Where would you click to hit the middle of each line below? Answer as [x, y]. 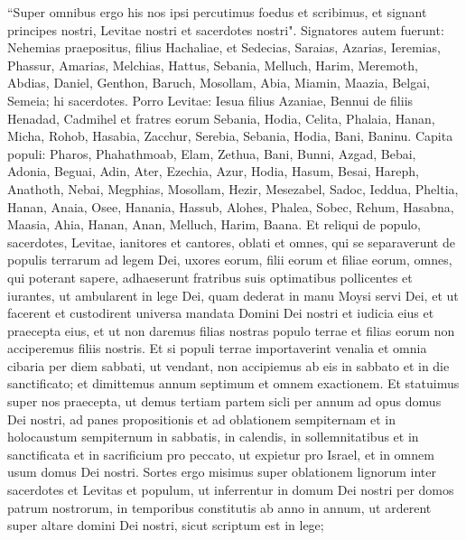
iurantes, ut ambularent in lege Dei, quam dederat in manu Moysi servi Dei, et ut [233, 295]
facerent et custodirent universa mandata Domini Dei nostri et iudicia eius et [221, 313]
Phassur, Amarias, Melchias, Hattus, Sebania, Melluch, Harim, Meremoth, [213, 65]
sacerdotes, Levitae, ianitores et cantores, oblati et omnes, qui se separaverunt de [231, 242]
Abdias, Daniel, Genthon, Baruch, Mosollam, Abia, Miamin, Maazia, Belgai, [219, 83]
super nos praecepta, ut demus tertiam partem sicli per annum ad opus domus [224, 401]
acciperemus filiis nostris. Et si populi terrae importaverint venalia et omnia [217, 348]
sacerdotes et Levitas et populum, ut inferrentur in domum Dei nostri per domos [231, 490]
